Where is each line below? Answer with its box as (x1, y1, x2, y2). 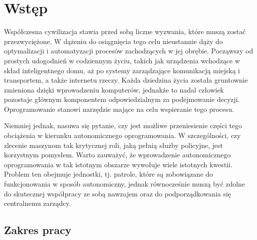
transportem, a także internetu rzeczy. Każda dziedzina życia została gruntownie (4, 75, 248, 85)
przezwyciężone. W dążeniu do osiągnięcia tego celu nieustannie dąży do (4, 36, 223, 46)
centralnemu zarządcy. (4, 198, 71, 208)
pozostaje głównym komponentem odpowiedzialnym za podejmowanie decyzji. (4, 94, 240, 104)
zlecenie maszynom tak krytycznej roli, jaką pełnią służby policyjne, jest (4, 140, 223, 150)
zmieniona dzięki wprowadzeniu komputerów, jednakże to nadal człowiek (4, 84, 224, 95)
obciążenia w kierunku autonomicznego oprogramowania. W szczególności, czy (4, 130, 241, 141)
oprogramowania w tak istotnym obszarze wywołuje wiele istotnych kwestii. (4, 159, 233, 169)
